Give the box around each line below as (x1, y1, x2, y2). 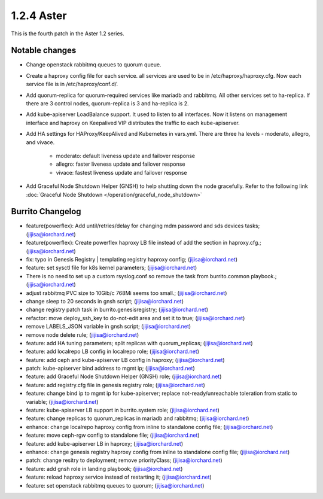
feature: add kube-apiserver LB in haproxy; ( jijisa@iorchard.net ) (26, 440, 184, 447)
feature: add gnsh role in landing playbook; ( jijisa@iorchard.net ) (26, 465, 183, 472)
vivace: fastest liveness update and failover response (56, 169, 188, 176)
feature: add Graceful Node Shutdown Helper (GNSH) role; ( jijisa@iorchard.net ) (26, 373, 222, 380)
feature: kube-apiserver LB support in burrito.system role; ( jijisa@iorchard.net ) (26, 407, 220, 414)
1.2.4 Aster (11, 9, 67, 22)
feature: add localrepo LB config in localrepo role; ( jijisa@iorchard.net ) (26, 348, 200, 355)
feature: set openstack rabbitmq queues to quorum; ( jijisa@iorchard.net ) (26, 482, 205, 489)
